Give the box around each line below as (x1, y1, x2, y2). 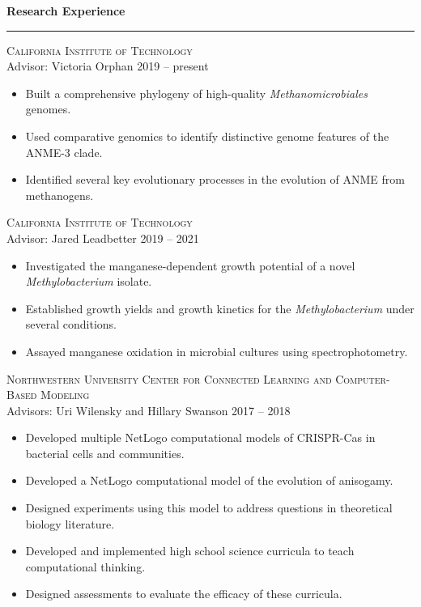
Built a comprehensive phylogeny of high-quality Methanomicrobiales (25, 84, 368, 101)
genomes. (25, 100, 71, 117)
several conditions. (25, 316, 117, 333)
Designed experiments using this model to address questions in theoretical (25, 499, 393, 516)
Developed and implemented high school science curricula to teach (25, 542, 355, 559)
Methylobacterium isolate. (25, 273, 152, 290)
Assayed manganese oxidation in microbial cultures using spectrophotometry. (25, 342, 408, 359)
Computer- (335, 370, 390, 387)
